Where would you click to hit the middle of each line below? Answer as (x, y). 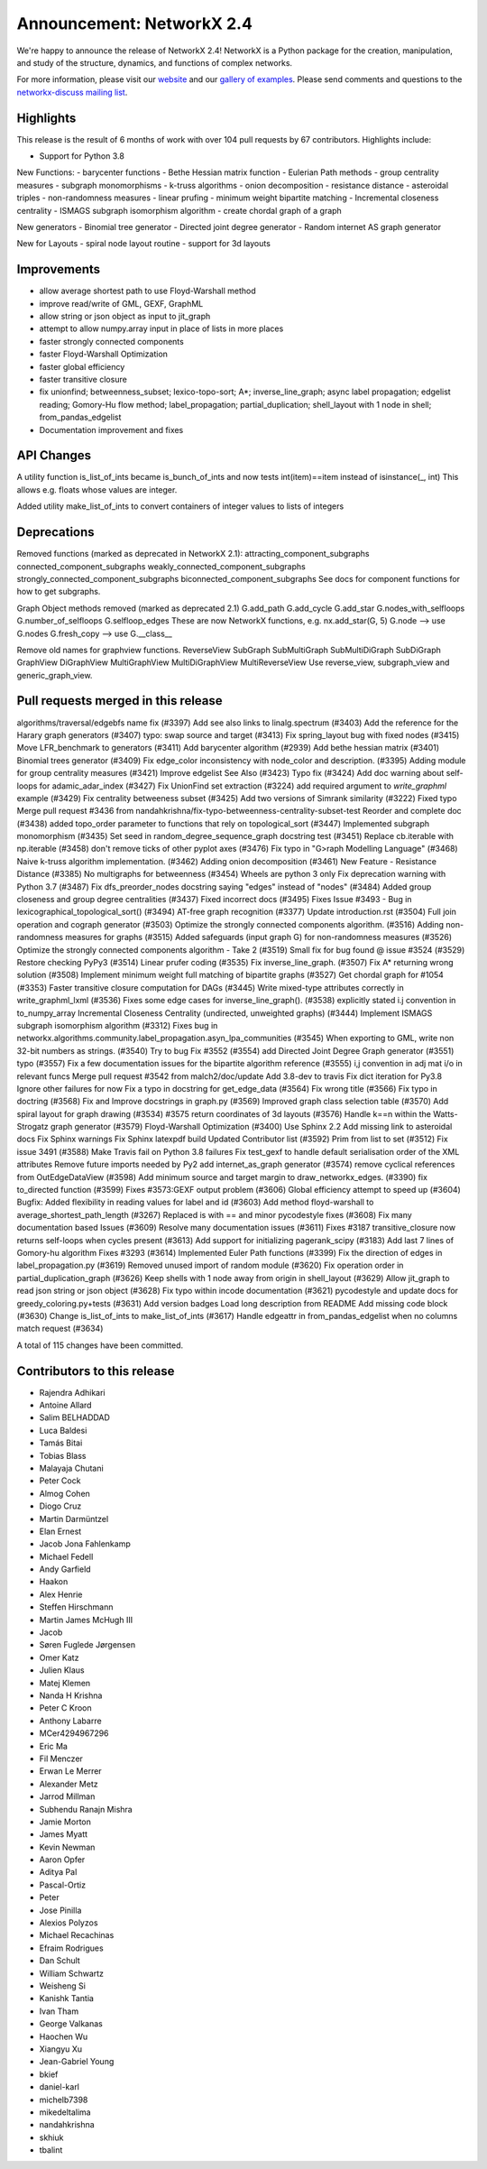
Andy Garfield (65, 1569)
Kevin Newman (67, 1847)
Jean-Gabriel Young (77, 2062)
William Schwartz (71, 1973)
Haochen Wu (64, 2036)
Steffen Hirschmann (76, 1607)
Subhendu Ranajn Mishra (86, 1809)
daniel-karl (60, 2087)
